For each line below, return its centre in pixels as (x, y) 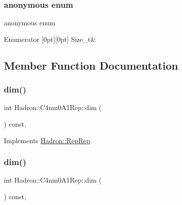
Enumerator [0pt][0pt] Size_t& (50, 39)
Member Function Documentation (91, 65)
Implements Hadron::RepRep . (48, 140)
